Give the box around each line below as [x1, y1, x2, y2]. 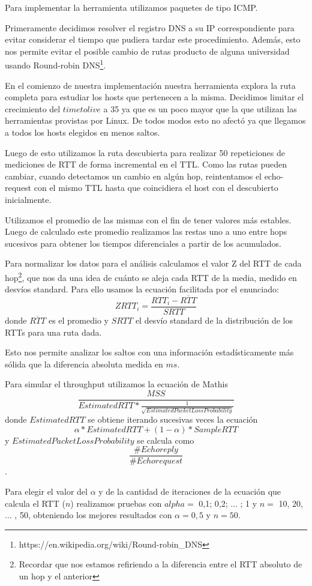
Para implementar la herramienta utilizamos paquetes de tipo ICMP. [5, 1, 258, 13]
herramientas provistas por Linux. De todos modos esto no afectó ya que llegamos [5, 114, 306, 127]
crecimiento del [5, 102, 61, 115]
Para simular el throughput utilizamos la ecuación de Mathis [5, 378, 228, 390]
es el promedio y [48, 314, 109, 327]
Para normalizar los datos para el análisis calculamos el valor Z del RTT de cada [5, 257, 302, 270]
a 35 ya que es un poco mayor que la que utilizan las [103, 102, 297, 115]
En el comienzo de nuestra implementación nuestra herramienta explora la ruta [5, 79, 296, 91]
